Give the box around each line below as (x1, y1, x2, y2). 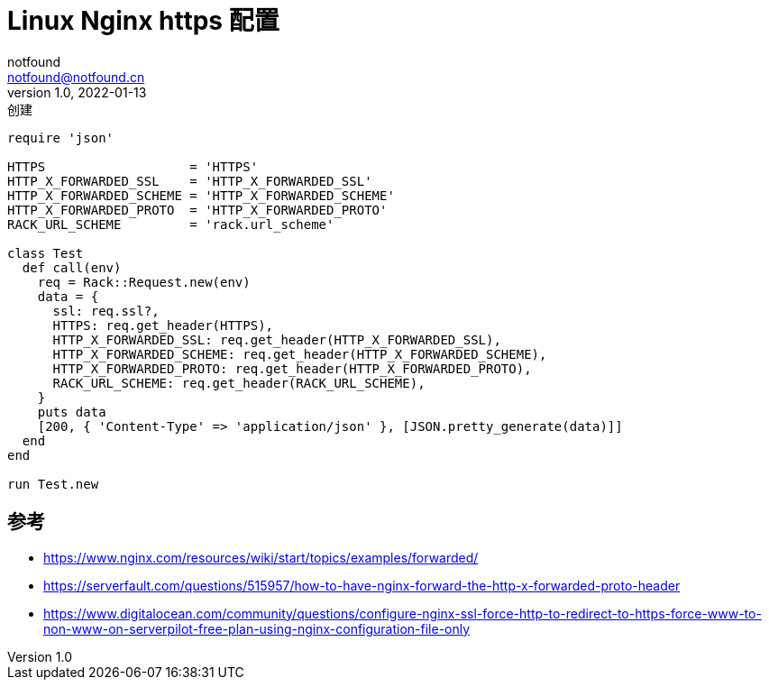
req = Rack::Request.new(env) (37, 274, 251, 289)
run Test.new (7, 476, 99, 491)
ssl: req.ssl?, (52, 303, 160, 318)
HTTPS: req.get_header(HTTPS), (52, 317, 274, 333)
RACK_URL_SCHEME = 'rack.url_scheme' (7, 216, 334, 232)
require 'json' (7, 130, 114, 145)
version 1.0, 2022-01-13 (7, 84, 147, 100)
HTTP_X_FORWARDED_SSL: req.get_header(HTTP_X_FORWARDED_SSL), (52, 332, 501, 347)
